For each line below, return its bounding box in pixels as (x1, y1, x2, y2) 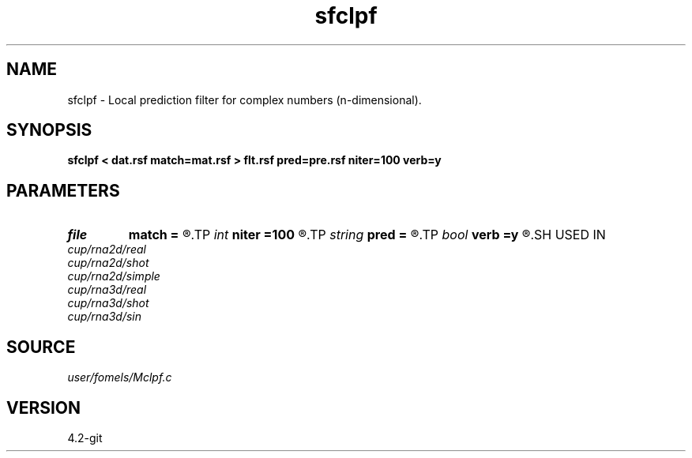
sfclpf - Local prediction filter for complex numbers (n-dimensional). (67, 92, 422, 107)
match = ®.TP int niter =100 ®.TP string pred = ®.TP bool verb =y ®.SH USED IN (128, 227, 606, 243)
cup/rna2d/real (67, 242, 146, 257)
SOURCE (6, 336, 76, 357)
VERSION (6, 397, 81, 418)
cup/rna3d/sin (67, 310, 141, 324)
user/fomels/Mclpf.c (67, 370, 172, 385)
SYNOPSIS (6, 120, 92, 141)
